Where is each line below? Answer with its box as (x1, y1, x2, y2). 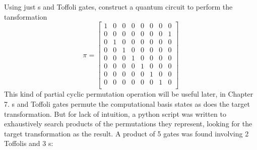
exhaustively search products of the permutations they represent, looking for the (4, 118, 252, 129)
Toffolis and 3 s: (4, 138, 53, 148)
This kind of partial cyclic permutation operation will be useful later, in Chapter (4, 89, 253, 99)
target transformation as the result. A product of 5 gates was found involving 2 (4, 128, 249, 138)
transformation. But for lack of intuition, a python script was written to (4, 108, 226, 119)
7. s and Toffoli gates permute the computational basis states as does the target (4, 99, 250, 109)
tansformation (4, 11, 47, 22)
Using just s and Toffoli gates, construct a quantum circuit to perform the (4, 2, 233, 12)
